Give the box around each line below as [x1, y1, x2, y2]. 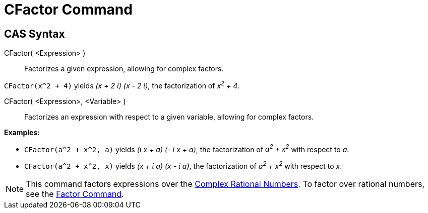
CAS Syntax [4, 27, 65, 40]
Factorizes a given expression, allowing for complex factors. [24, 64, 224, 73]
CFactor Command [4, 1, 133, 18]
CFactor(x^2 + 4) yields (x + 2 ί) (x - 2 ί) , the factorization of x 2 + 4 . [4, 80, 240, 90]
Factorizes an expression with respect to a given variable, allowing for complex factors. [24, 112, 314, 121]
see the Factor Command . [26, 189, 124, 199]
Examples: [4, 128, 40, 137]
